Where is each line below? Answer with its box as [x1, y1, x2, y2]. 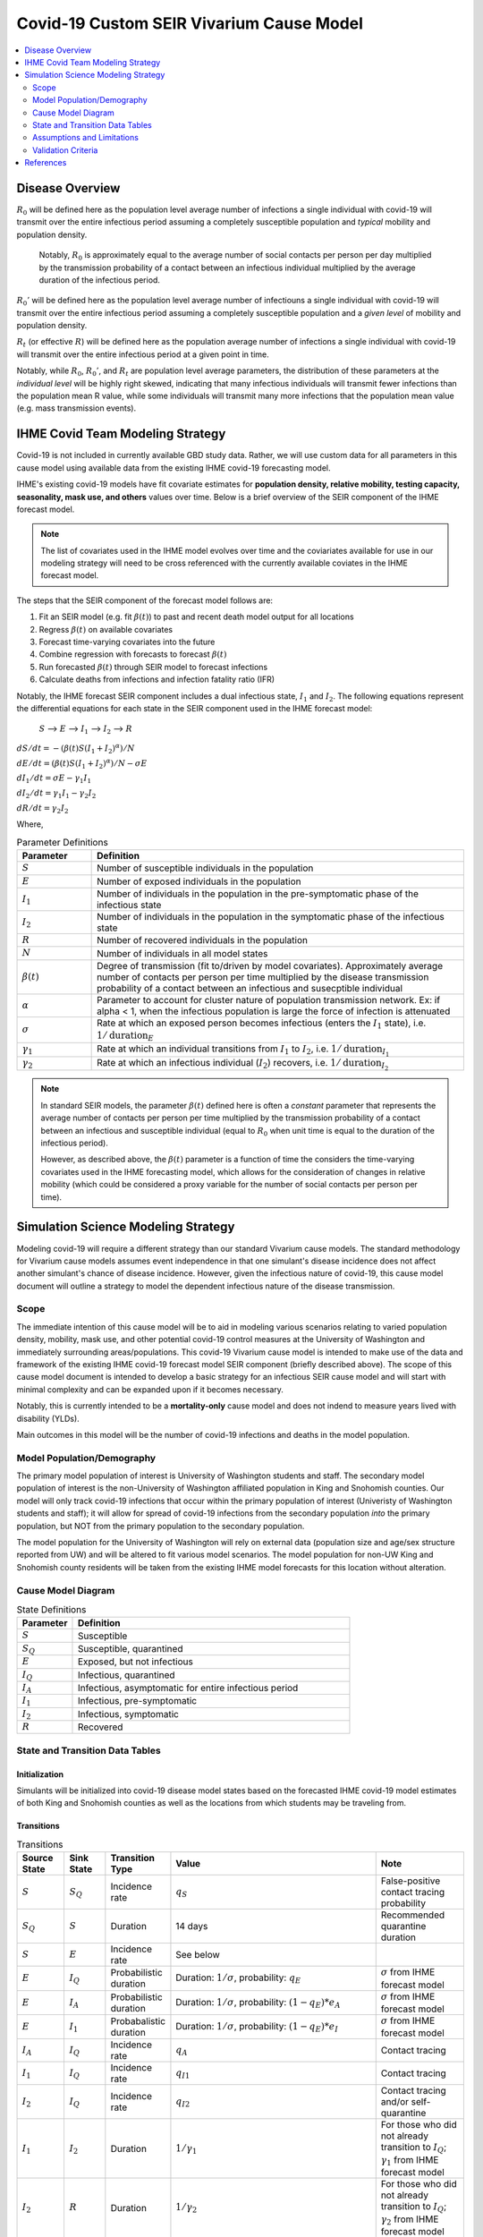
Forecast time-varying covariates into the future [38, 636, 216, 648]
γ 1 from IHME [380, 2153, 439, 2167]
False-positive [380, 1875, 441, 1887]
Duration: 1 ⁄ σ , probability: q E [175, 1971, 301, 1986]
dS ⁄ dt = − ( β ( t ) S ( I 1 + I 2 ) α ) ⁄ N [16, 742, 135, 755]
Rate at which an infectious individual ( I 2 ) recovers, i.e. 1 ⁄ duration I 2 [97, 1056, 389, 1072]
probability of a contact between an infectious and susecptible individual [97, 982, 402, 994]
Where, [16, 819, 44, 829]
